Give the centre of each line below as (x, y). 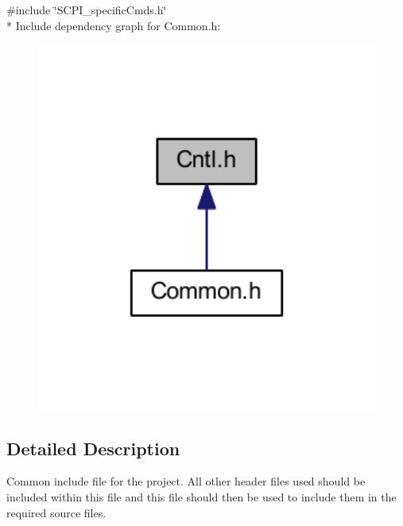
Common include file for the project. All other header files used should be (186, 481)
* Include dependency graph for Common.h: (114, 25)
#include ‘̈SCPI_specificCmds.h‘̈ (87, 10)
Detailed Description (93, 448)
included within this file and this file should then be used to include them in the (201, 496)
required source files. (56, 512)
